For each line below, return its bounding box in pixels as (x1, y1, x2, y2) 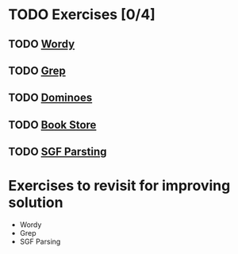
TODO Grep (8, 63, 66, 77)
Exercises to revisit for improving (8, 177, 231, 195)
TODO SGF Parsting (8, 145, 107, 159)
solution (8, 194, 63, 212)
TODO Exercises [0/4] (8, 6, 156, 24)
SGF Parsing (19, 237, 61, 247)
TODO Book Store (8, 117, 97, 132)
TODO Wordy (8, 37, 75, 51)
